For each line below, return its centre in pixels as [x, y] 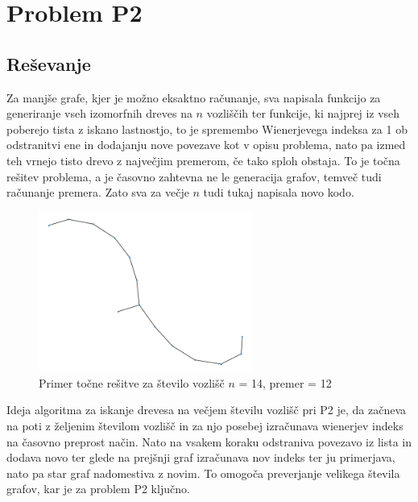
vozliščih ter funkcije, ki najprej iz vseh [303, 113]
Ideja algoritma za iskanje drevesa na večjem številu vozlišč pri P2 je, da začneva [207, 410]
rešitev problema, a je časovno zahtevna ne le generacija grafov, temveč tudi [194, 176]
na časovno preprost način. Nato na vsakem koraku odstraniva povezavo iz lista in [209, 441]
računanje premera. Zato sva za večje [98, 192]
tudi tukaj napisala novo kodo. [279, 192]
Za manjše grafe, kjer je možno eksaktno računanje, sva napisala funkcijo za [194, 97]
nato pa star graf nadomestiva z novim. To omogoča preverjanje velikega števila [203, 473]
